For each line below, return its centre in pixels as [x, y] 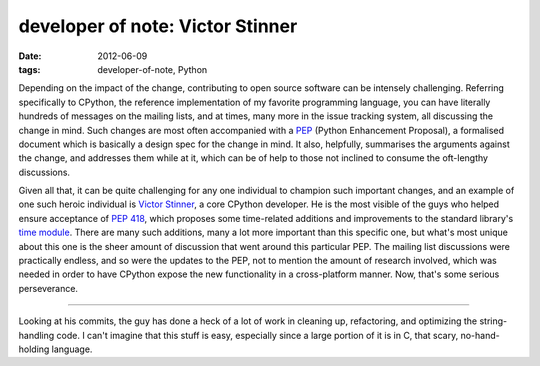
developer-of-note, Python [152, 69]
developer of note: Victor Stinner [158, 26]
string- [493, 321]
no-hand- [480, 335]
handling [36, 335]
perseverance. [48, 288]
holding [34, 349]
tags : [29, 69]
